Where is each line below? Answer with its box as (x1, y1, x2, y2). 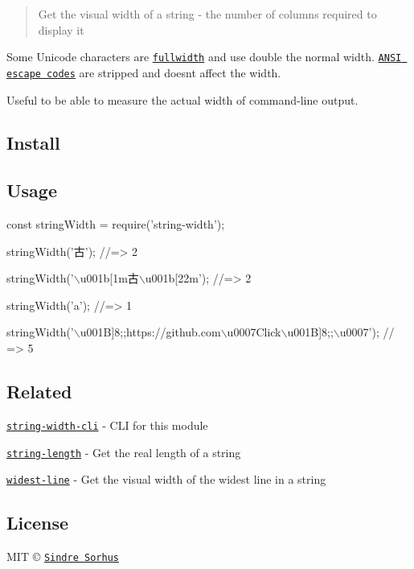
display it (38, 21, 84, 38)
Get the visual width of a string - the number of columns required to (38, 6, 377, 22)
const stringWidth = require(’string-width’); (6, 216, 225, 233)
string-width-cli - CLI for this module (6, 416, 208, 433)
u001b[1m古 (80, 270, 139, 287)
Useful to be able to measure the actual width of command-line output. (6, 91, 359, 108)
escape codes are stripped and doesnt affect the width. (6, 64, 281, 80)
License (6, 510, 69, 535)
